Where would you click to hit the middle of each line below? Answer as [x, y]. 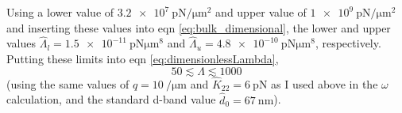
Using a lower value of [60, 12]
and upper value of [261, 12]
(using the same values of [68, 83]
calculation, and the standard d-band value [111, 99]
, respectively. [348, 43]
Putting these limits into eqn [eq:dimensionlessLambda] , [143, 58]
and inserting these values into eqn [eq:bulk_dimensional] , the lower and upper [199, 27]
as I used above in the [325, 83]
